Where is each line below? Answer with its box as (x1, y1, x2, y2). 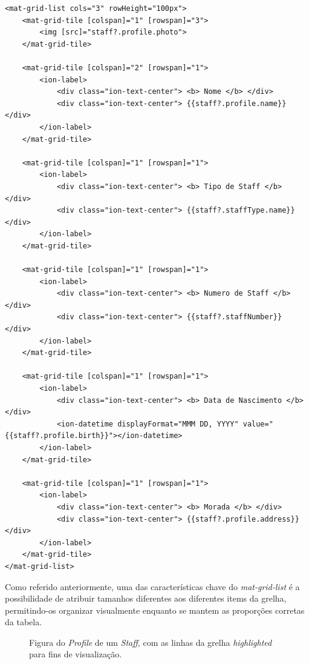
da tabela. (5, 616, 42, 628)
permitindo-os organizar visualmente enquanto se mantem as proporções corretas (5, 603, 305, 616)
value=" (242, 419, 273, 428)
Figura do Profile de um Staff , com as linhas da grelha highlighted (29, 636, 272, 648)
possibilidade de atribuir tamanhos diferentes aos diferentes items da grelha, (5, 592, 287, 605)
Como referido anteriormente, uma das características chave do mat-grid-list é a (5, 580, 300, 593)
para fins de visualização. (29, 648, 122, 660)
